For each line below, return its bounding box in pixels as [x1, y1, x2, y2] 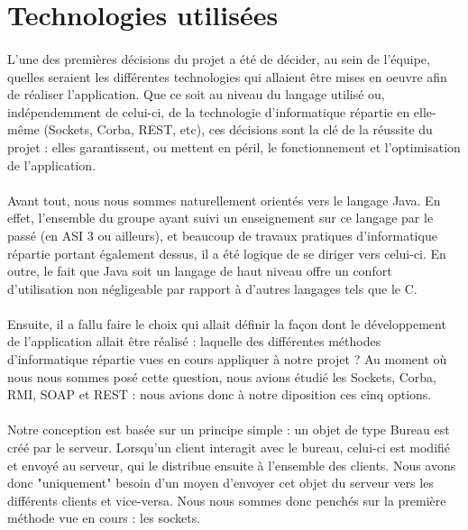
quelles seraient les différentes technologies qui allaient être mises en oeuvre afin [7, 67, 447, 86]
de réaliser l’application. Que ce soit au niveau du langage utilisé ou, [7, 85, 385, 104]
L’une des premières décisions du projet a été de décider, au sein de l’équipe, [7, 49, 430, 68]
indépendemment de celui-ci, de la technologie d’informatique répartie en [7, 102, 410, 121]
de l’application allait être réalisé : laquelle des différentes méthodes [7, 332, 381, 351]
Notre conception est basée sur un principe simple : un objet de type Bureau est [7, 420, 450, 439]
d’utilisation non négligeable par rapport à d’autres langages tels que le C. [7, 279, 418, 297]
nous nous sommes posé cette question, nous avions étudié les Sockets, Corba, [7, 367, 436, 386]
